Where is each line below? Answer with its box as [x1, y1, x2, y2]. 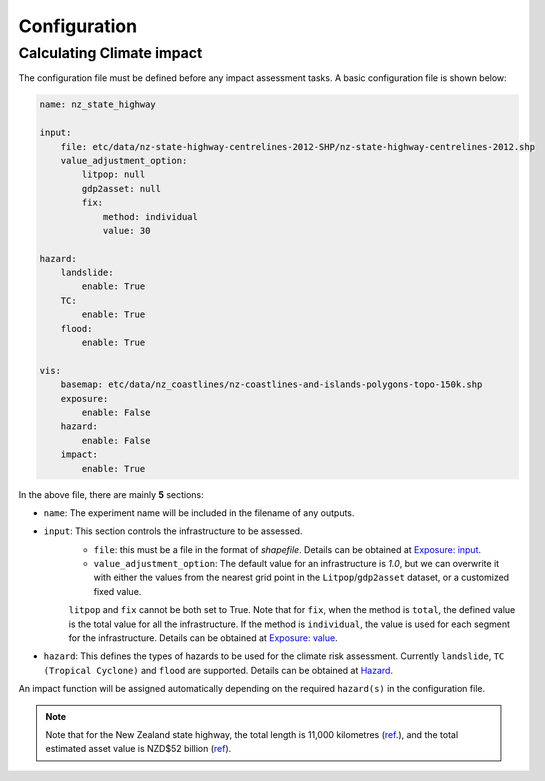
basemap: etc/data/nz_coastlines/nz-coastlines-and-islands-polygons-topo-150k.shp [60, 379, 483, 390]
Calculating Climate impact [18, 44, 203, 62]
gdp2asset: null [81, 183, 162, 194]
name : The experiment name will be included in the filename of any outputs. [43, 506, 355, 519]
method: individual [102, 211, 199, 222]
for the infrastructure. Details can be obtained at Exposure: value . [68, 632, 339, 644]
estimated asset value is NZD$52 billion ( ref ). [45, 743, 232, 755]
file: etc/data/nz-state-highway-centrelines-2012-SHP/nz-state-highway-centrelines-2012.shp [60, 141, 535, 152]
